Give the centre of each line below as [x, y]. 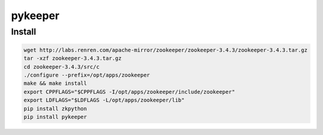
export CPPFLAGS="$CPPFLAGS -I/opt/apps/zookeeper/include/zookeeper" [129, 92]
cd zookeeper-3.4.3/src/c [62, 67]
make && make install [55, 83]
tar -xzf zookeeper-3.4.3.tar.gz [73, 59]
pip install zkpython [55, 108]
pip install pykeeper [55, 117]
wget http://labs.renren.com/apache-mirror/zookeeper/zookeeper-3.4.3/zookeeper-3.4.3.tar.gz [166, 50]
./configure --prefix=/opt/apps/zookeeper [87, 75]
